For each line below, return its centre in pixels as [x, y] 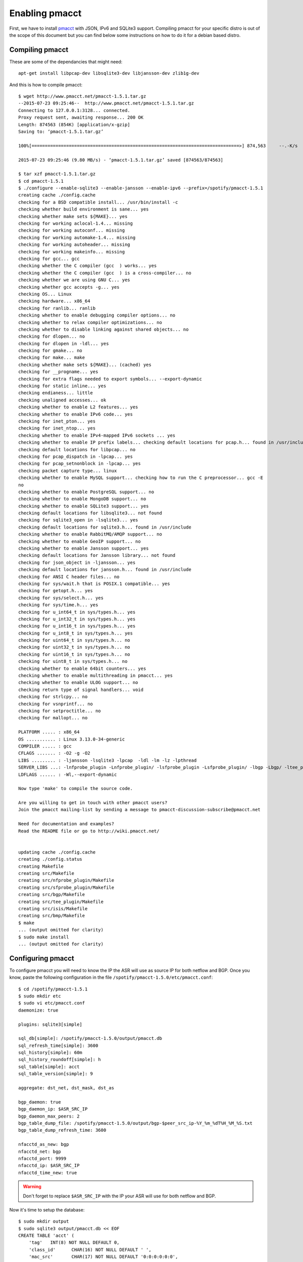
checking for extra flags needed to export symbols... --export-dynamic [110, 379]
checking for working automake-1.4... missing [77, 238]
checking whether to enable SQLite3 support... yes [84, 506]
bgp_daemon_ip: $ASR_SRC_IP [53, 1109]
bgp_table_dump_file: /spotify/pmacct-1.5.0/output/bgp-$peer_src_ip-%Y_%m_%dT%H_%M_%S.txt [135, 1123]
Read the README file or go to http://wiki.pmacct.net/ [89, 831]
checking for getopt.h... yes [56, 591]
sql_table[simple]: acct [49, 1067]
